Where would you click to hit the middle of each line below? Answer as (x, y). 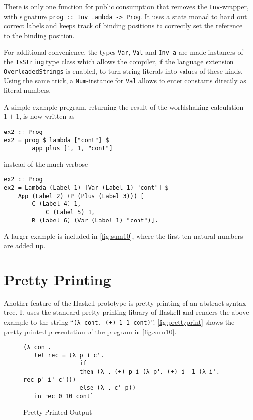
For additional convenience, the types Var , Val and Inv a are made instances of (124, 52)
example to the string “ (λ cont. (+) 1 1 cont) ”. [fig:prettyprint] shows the (119, 321)
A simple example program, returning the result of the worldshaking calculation (124, 106)
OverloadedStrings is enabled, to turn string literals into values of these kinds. (123, 71)
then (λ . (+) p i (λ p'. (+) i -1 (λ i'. (149, 372)
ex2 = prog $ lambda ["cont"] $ (57, 140)
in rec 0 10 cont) (64, 396)
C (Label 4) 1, (57, 204)
